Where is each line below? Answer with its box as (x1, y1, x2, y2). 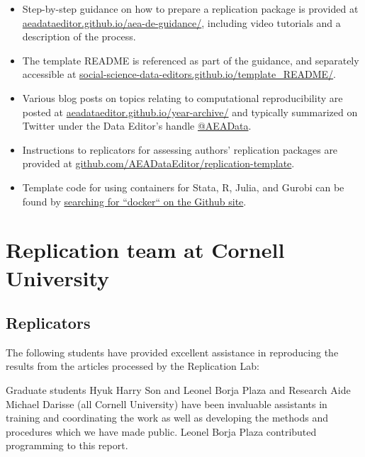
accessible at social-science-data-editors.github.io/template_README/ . (22, 67, 337, 81)
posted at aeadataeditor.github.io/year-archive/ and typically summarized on (22, 104, 358, 119)
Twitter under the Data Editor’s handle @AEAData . (22, 118, 252, 133)
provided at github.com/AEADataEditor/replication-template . (22, 156, 295, 171)
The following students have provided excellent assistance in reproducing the (6, 344, 339, 359)
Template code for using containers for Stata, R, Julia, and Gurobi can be (22, 179, 344, 194)
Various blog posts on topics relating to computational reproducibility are (22, 90, 343, 105)
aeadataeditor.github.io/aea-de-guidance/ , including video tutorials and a (22, 15, 341, 30)
